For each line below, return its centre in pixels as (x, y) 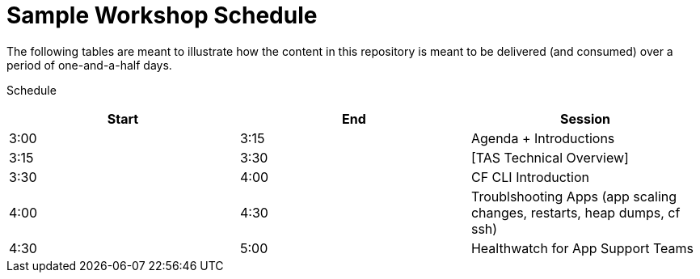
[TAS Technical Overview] (550, 157)
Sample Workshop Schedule (162, 15)
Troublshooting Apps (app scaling (574, 196)
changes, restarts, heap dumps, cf (576, 212)
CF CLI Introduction (530, 177)
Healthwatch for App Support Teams (582, 248)
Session (585, 118)
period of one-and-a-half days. (89, 65)
